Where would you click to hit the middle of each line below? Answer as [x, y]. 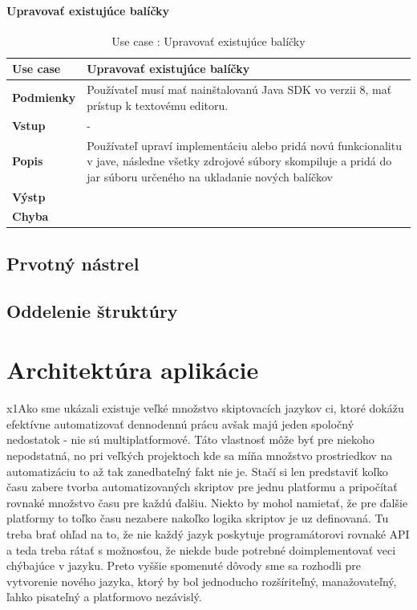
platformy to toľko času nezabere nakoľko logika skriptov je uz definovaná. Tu [198, 518]
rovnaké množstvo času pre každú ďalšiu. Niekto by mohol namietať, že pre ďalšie [207, 502]
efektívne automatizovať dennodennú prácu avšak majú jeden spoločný [180, 423]
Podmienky [44, 98]
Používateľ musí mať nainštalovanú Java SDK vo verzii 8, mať [239, 89]
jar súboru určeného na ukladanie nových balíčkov [210, 176]
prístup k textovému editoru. [158, 105]
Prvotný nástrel [73, 263]
